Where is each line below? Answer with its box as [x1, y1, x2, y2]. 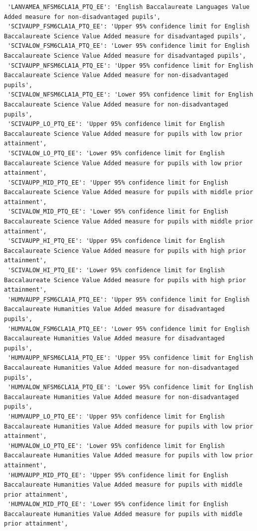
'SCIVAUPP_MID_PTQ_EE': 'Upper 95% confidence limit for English [7, 179, 229, 186]
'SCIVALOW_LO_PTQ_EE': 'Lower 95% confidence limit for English [7, 149, 225, 157]
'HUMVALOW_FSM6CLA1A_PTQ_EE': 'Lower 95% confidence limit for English [7, 325, 250, 332]
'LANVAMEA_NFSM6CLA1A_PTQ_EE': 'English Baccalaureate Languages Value [7, 3, 250, 10]
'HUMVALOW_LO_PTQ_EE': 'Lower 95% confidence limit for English [7, 442, 225, 449]
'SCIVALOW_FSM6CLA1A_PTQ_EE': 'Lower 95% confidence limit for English [7, 42, 250, 50]
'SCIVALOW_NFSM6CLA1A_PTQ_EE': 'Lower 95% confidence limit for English [7, 91, 254, 99]
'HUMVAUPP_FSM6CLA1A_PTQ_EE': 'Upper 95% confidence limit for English [7, 296, 250, 303]
